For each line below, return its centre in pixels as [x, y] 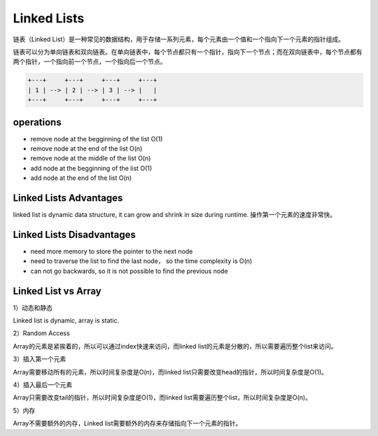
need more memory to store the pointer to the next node [112, 251]
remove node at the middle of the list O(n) [91, 158]
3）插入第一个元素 [40, 359]
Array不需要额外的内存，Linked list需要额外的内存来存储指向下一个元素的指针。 [127, 423]
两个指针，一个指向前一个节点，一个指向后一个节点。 [90, 62]
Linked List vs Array [57, 291]
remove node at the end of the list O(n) [86, 148]
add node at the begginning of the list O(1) [91, 168]
